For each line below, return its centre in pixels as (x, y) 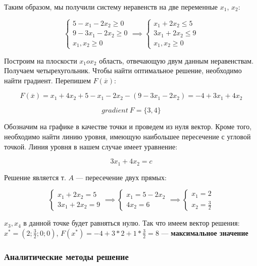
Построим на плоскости (41, 60)
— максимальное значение (205, 232)
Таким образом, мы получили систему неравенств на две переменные (111, 7)
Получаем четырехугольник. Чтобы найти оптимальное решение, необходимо (123, 70)
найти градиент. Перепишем (47, 80)
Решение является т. (35, 177)
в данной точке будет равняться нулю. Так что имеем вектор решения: (132, 223)
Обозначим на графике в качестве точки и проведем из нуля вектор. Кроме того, (128, 126)
